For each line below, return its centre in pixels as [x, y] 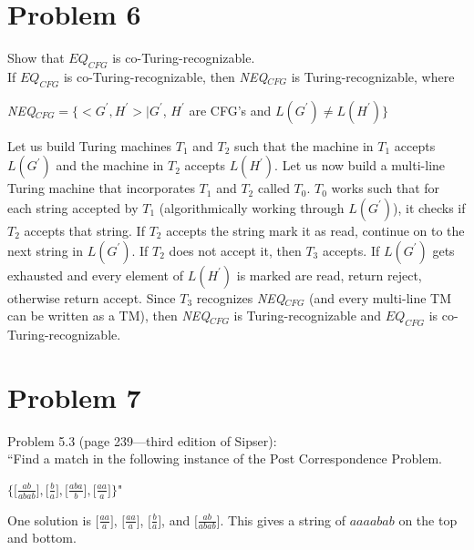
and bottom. [42, 538]
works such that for [386, 188]
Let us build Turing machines [90, 145]
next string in [45, 250]
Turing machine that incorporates [101, 188]
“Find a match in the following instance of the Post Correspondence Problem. [225, 458]
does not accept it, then [235, 250]
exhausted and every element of [95, 275]
